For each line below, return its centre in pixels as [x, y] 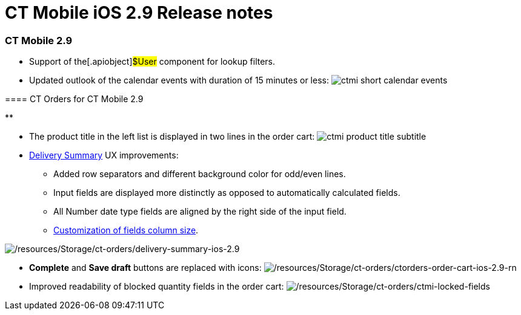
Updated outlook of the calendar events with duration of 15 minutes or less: [179, 80]
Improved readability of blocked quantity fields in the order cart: [157, 287]
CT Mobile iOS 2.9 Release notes [139, 13]
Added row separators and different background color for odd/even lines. [200, 174]
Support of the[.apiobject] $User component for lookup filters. [152, 62]
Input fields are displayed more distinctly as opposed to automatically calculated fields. [227, 193]
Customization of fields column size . [126, 230]
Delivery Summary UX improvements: [104, 155]
